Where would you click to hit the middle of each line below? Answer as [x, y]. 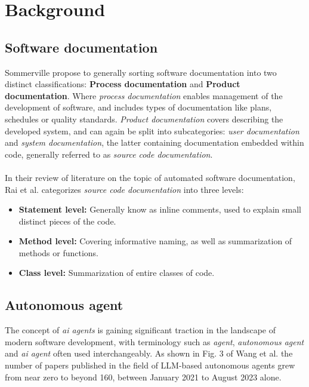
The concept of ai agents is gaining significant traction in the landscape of [140, 330]
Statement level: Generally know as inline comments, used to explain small [160, 209]
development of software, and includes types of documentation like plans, [138, 107]
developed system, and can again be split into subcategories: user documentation [152, 130]
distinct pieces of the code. [67, 221]
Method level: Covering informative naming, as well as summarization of [155, 241]
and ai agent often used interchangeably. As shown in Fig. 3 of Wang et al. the [149, 353]
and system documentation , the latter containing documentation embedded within [154, 142]
